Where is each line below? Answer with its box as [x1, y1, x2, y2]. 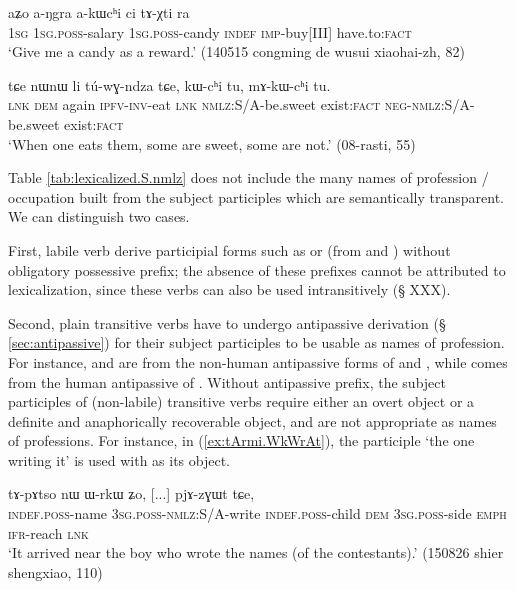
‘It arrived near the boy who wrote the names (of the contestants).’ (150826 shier [8, 542, 504, 563]
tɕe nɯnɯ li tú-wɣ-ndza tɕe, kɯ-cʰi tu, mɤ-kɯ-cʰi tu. [8, 74, 331, 95]
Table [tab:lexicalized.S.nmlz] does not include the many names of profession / [8, 167, 489, 188]
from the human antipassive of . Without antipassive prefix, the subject [8, 371, 446, 392]
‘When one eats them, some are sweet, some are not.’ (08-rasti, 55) [8, 133, 416, 154]
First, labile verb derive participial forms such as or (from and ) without [8, 239, 451, 260]
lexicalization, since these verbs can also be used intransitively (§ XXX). [8, 279, 451, 300]
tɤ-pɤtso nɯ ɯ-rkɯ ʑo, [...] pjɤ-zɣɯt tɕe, [8, 483, 255, 504]
